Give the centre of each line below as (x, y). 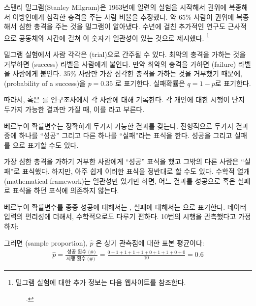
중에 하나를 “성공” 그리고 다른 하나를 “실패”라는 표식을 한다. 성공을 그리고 (118, 135)
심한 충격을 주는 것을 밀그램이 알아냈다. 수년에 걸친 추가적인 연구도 (122, 26)
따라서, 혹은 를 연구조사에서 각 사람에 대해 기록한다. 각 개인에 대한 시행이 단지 (124, 99)
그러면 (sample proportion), (46, 242)
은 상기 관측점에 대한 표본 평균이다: (150, 242)
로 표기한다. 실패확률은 (150, 83)
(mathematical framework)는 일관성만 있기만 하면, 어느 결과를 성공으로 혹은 (120, 181)
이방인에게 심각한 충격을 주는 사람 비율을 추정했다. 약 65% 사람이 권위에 (123, 16)
